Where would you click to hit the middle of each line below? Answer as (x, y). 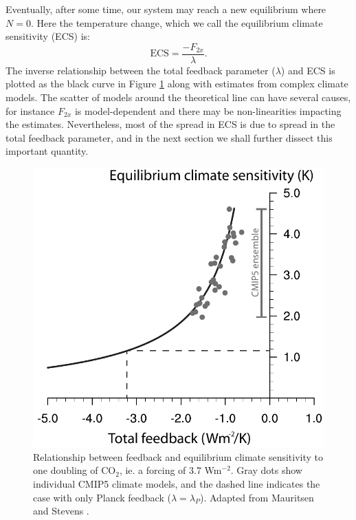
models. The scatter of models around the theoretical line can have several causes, (178, 97)
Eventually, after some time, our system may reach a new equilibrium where (166, 9)
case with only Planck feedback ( (102, 497)
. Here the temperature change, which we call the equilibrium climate (177, 22)
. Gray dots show (266, 470)
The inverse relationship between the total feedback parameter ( (141, 70)
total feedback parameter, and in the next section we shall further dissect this (169, 137)
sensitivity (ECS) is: (48, 36)
